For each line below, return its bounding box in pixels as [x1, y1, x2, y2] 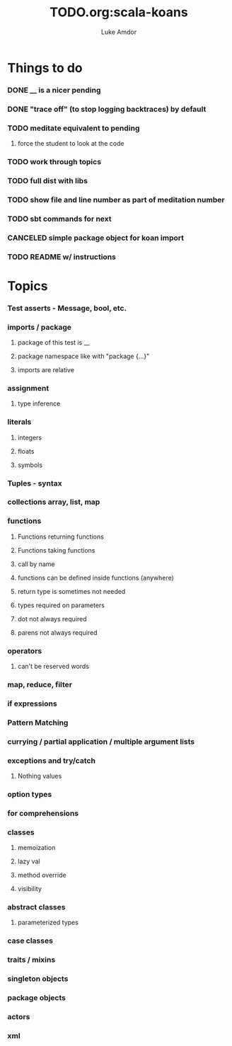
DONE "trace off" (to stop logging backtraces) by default [7, 104, 207, 114]
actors [7, 1012, 30, 1022]
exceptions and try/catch [7, 755, 95, 765]
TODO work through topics [7, 157, 101, 166]
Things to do [7, 59, 83, 76]
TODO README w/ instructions [7, 252, 117, 262]
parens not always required [17, 628, 98, 637]
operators [7, 645, 42, 655]
